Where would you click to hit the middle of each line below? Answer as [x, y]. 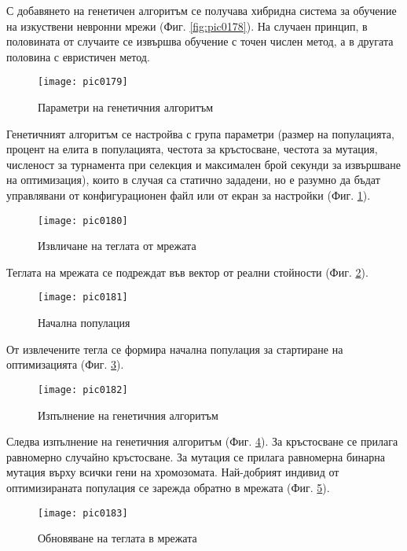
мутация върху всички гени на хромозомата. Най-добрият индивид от [173, 472]
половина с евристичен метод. [78, 56]
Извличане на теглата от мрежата [117, 246]
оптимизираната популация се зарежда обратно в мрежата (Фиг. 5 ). [168, 487]
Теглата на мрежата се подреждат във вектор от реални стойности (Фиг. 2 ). [187, 272]
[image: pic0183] [83, 513]
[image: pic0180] [83, 220]
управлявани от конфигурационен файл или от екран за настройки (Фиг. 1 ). [189, 195]
